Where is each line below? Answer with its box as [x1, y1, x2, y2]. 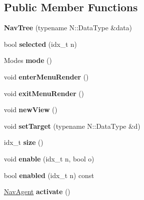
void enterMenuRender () [4, 71, 89, 81]
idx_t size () [4, 137, 43, 147]
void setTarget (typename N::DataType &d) [4, 120, 141, 131]
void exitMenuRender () [4, 88, 84, 98]
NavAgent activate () [4, 186, 71, 197]
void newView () [4, 104, 58, 115]
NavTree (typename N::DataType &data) [4, 22, 132, 33]
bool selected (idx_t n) [4, 39, 77, 49]
